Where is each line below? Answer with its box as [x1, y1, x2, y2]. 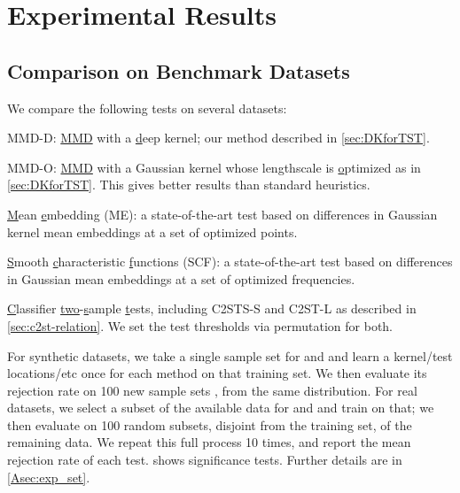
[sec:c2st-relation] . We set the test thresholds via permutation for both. [7, 316, 394, 335]
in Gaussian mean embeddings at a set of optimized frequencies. [7, 269, 355, 288]
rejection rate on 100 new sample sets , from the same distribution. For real [7, 381, 417, 399]
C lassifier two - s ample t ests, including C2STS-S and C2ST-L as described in [7, 299, 417, 318]
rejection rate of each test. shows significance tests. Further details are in [7, 451, 402, 469]
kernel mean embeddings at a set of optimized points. [7, 222, 298, 241]
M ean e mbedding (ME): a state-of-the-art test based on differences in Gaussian [7, 204, 438, 223]
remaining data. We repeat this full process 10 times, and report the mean [7, 433, 411, 451]
